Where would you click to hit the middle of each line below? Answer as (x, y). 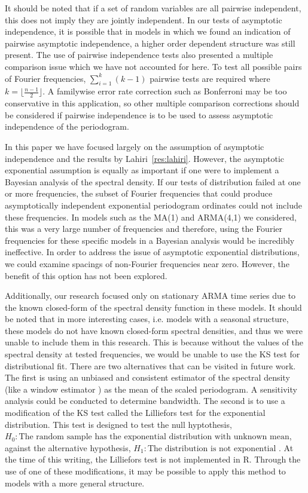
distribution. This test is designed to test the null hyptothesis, (118, 424)
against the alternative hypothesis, (68, 447)
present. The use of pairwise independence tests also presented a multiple (139, 55)
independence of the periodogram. (67, 126)
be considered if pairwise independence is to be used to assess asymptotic (139, 114)
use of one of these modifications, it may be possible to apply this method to (145, 471)
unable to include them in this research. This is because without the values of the (154, 342)
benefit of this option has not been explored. (86, 275)
